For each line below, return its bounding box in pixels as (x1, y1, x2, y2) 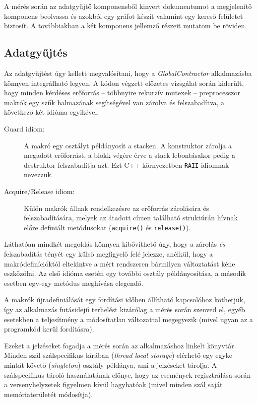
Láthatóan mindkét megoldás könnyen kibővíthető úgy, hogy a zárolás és (4, 239, 225, 249)
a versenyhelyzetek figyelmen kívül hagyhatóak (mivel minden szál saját (4, 379, 223, 390)
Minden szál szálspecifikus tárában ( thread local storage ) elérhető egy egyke (4, 350, 233, 360)
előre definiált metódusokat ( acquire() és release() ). (24, 222, 191, 232)
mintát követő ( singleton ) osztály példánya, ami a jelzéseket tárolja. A (4, 359, 217, 370)
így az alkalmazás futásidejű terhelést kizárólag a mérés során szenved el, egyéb (4, 304, 245, 314)
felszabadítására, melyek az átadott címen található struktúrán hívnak (24, 212, 238, 223)
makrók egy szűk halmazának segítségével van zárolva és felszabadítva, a (4, 97, 225, 107)
